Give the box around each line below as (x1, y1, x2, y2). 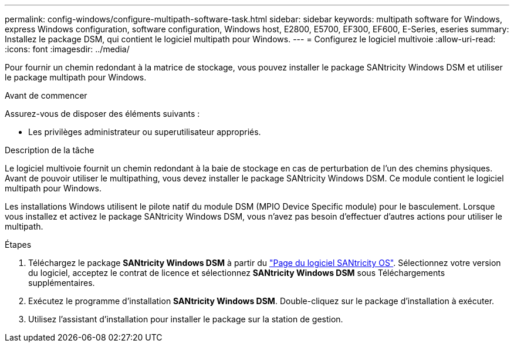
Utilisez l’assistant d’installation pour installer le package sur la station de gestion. (28, 314, 343, 324)
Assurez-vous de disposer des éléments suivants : (5, 109, 200, 119)
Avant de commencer (5, 90, 87, 100)
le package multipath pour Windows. (5, 72, 147, 82)
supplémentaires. (28, 278, 95, 288)
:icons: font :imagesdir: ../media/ (5, 44, 130, 54)
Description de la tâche (5, 145, 94, 155)
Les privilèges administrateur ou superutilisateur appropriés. (28, 127, 261, 137)
